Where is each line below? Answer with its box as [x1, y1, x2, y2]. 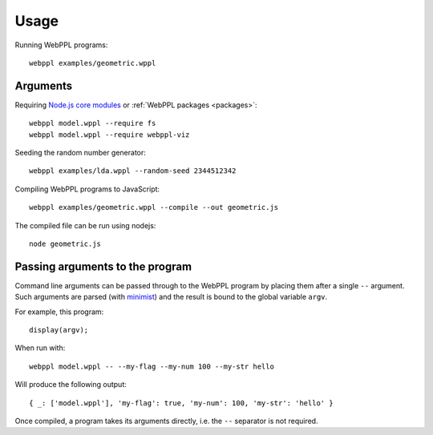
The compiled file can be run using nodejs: [14, 220, 156, 230]
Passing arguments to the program [14, 260, 192, 273]
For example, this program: [14, 307, 104, 316]
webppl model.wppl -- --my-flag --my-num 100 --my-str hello [29, 361, 274, 371]
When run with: [14, 343, 66, 352]
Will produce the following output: [14, 380, 127, 389]
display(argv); [29, 325, 89, 335]
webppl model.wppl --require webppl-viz [29, 130, 190, 139]
